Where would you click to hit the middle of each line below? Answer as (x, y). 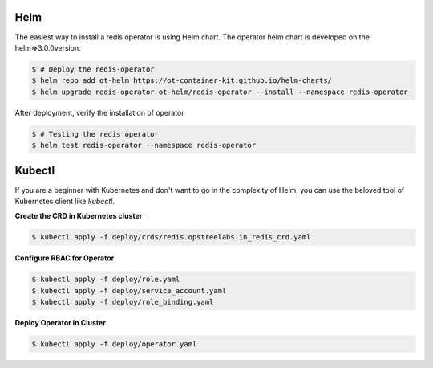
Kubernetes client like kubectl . (65, 201)
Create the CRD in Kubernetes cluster (79, 216)
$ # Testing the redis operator (95, 134)
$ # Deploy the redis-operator (93, 69)
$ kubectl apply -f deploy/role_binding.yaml (123, 302)
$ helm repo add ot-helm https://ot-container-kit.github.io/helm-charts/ (182, 81)
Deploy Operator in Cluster (60, 323)
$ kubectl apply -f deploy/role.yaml (106, 280)
